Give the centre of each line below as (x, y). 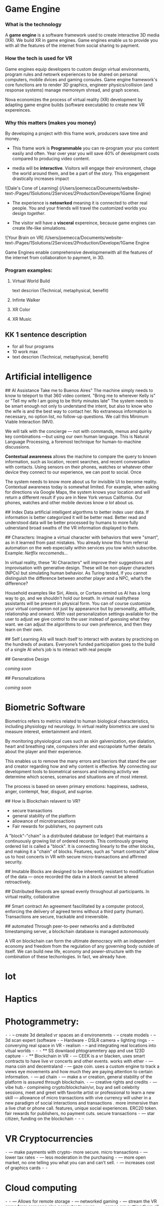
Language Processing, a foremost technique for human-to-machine (73, 442)
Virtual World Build (31, 281)
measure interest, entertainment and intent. (49, 732)
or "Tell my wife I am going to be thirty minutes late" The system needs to (79, 401)
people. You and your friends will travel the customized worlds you (79, 208)
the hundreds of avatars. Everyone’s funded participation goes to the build (80, 644)
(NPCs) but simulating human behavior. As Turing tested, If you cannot (76, 573)
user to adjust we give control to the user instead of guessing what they (77, 619)
